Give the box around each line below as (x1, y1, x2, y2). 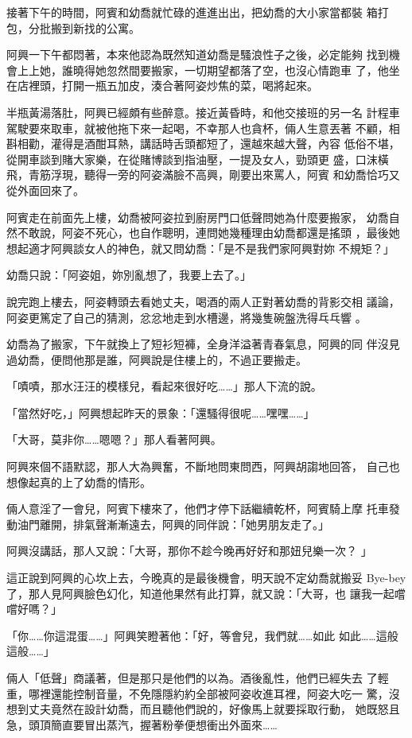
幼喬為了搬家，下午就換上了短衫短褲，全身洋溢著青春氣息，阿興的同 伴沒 (6, 336, 389, 352)
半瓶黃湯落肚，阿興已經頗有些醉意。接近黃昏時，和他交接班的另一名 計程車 (6, 103, 400, 120)
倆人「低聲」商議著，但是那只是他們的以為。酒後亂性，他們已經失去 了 (6, 670, 378, 686)
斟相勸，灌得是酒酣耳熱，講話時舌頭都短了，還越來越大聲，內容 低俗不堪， (6, 135, 400, 152)
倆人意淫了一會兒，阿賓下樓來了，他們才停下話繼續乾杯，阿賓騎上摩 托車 (6, 500, 389, 517)
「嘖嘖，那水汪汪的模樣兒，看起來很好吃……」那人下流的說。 (6, 378, 322, 394)
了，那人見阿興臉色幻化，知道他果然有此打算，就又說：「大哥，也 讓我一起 (6, 585, 395, 601)
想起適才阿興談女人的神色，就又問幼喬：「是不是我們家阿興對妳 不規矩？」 (6, 239, 395, 256)
